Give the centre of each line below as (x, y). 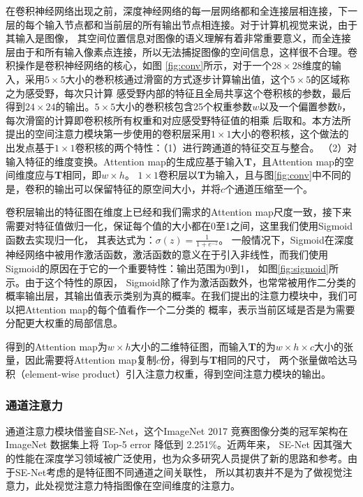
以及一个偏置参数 (298, 106)
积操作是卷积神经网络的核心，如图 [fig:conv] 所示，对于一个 (139, 65)
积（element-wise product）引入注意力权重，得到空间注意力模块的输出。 (168, 374)
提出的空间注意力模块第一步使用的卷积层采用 (108, 134)
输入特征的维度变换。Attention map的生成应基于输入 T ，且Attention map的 (175, 161)
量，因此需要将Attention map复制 (81, 360)
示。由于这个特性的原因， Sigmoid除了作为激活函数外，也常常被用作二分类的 (181, 282)
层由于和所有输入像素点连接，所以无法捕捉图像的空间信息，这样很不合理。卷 (181, 51)
